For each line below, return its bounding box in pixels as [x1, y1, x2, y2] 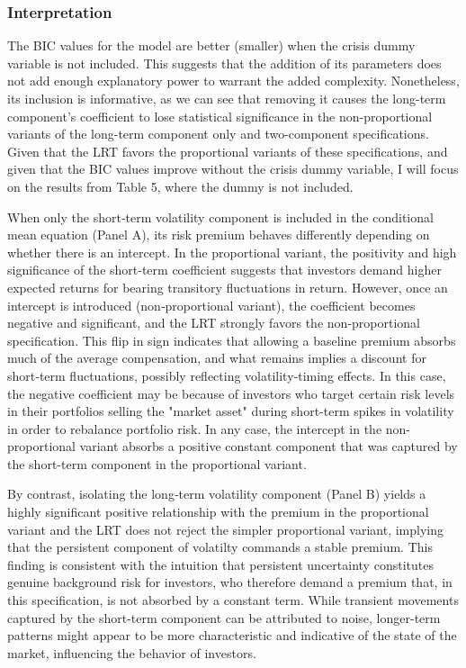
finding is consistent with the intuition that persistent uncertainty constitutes [7, 555, 434, 573]
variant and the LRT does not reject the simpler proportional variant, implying [7, 519, 444, 538]
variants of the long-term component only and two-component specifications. [7, 124, 429, 143]
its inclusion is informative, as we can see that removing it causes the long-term [7, 89, 446, 107]
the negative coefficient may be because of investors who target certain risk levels [7, 384, 455, 402]
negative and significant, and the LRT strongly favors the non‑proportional [7, 313, 420, 332]
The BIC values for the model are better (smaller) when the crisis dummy [7, 36, 416, 55]
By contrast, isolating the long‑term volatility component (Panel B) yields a [7, 484, 426, 503]
